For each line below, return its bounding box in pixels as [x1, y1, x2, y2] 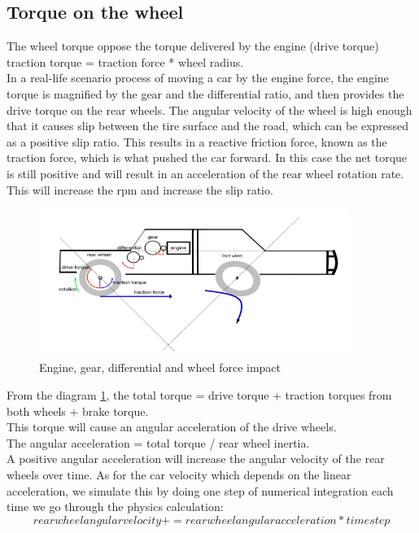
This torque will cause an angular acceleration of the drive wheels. [7, 418, 337, 435]
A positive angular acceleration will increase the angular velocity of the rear [7, 450, 385, 467]
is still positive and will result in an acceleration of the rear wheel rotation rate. [7, 164, 404, 181]
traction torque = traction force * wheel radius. [7, 53, 244, 70]
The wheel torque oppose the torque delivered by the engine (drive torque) [7, 37, 379, 55]
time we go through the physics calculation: [7, 498, 224, 515]
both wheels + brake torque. [7, 402, 149, 419]
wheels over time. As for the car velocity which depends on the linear [7, 465, 351, 483]
